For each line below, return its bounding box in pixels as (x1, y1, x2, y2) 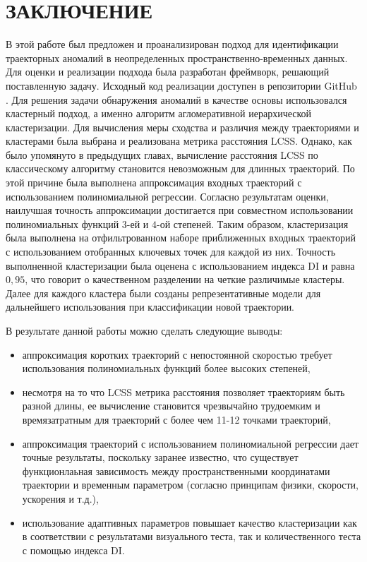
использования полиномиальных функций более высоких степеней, (22, 361, 311, 376)
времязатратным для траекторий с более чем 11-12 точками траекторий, (22, 412, 331, 426)
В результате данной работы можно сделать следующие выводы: (6, 323, 283, 337)
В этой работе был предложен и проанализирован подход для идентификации (6, 37, 339, 52)
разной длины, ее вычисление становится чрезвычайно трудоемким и (22, 398, 320, 413)
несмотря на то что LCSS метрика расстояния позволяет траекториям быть (22, 384, 345, 399)
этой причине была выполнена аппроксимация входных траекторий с (6, 175, 302, 190)
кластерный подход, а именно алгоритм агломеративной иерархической (6, 106, 312, 121)
